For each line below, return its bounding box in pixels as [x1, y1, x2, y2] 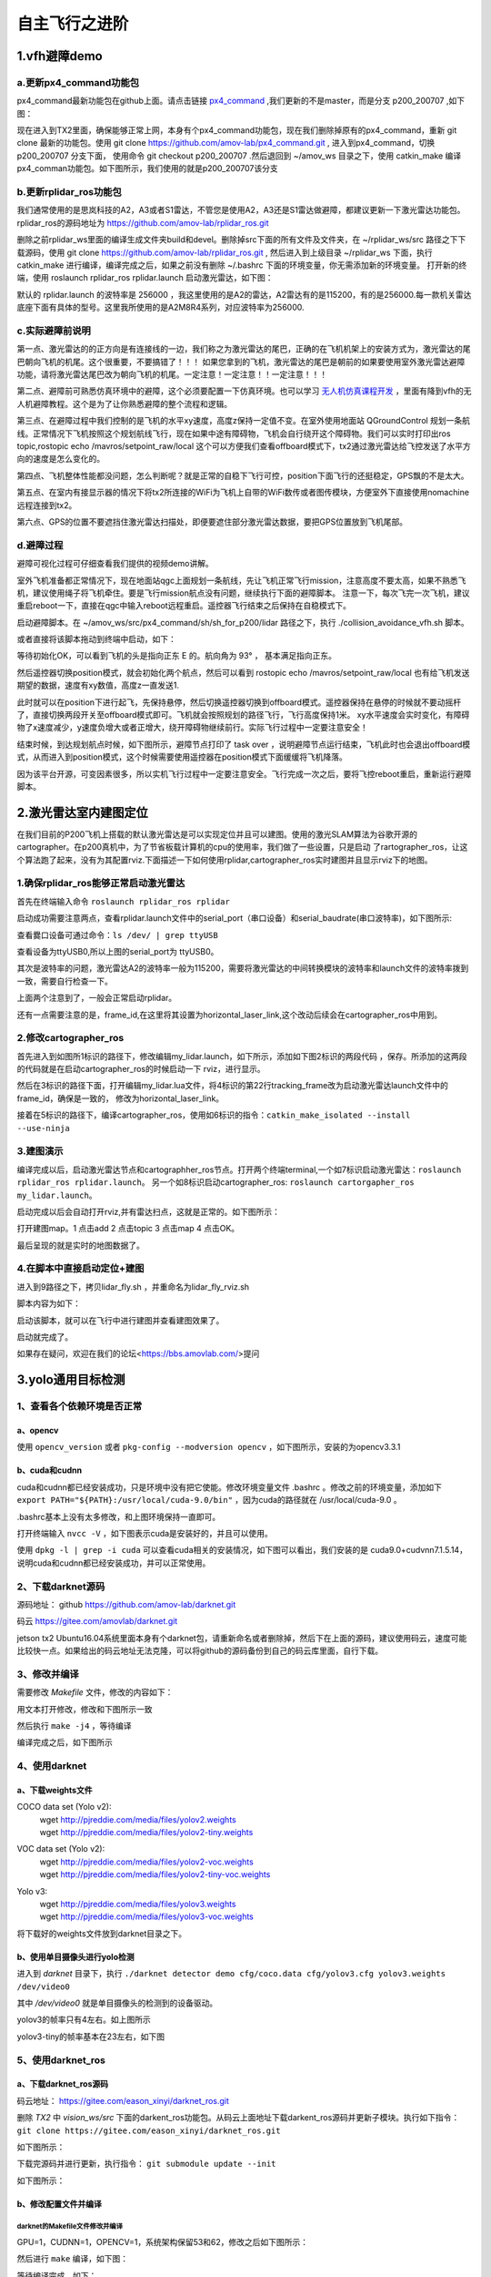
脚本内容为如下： [16, 1298, 81, 1309]
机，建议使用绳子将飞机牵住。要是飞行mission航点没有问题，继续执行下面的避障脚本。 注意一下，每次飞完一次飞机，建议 [16, 587, 470, 598]
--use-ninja [16, 1123, 70, 1133]
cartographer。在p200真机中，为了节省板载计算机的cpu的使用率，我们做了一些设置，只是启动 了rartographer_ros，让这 [16, 842, 468, 853]
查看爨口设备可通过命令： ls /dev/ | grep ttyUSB [16, 929, 218, 940]
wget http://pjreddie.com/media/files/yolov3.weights [39, 1899, 236, 1910]
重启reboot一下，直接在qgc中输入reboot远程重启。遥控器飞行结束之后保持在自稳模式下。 [16, 600, 352, 611]
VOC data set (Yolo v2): [16, 1843, 105, 1854]
